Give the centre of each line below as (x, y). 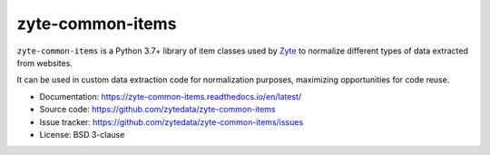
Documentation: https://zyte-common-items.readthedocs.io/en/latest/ (171, 96)
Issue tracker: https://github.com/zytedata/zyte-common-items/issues (171, 121)
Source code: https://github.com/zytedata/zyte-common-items (157, 110)
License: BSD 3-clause (82, 134)
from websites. (44, 63)
